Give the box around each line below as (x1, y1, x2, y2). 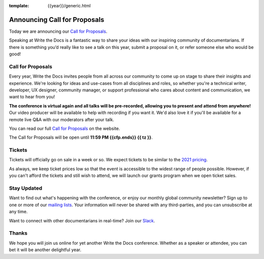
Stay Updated (9, 185, 43, 192)
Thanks (9, 230, 28, 237)
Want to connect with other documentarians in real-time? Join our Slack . (9, 217, 155, 223)
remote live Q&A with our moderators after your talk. (9, 116, 114, 122)
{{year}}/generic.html (47, 3, 91, 8)
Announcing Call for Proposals (9, 15, 105, 24)
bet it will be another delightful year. (9, 247, 82, 253)
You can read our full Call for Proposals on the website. (9, 125, 120, 131)
